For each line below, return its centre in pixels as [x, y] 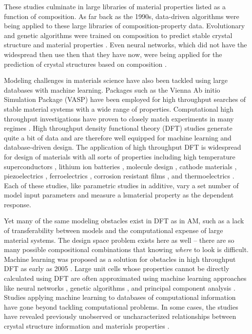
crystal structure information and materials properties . [87, 326]
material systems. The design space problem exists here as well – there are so [119, 240]
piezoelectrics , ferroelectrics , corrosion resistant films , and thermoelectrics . [119, 176]
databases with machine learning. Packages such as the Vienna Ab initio [112, 89]
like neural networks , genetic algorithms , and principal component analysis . [120, 287]
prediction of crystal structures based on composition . [85, 64]
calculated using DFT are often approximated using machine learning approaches [125, 278]
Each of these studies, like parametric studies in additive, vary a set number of [121, 185]
